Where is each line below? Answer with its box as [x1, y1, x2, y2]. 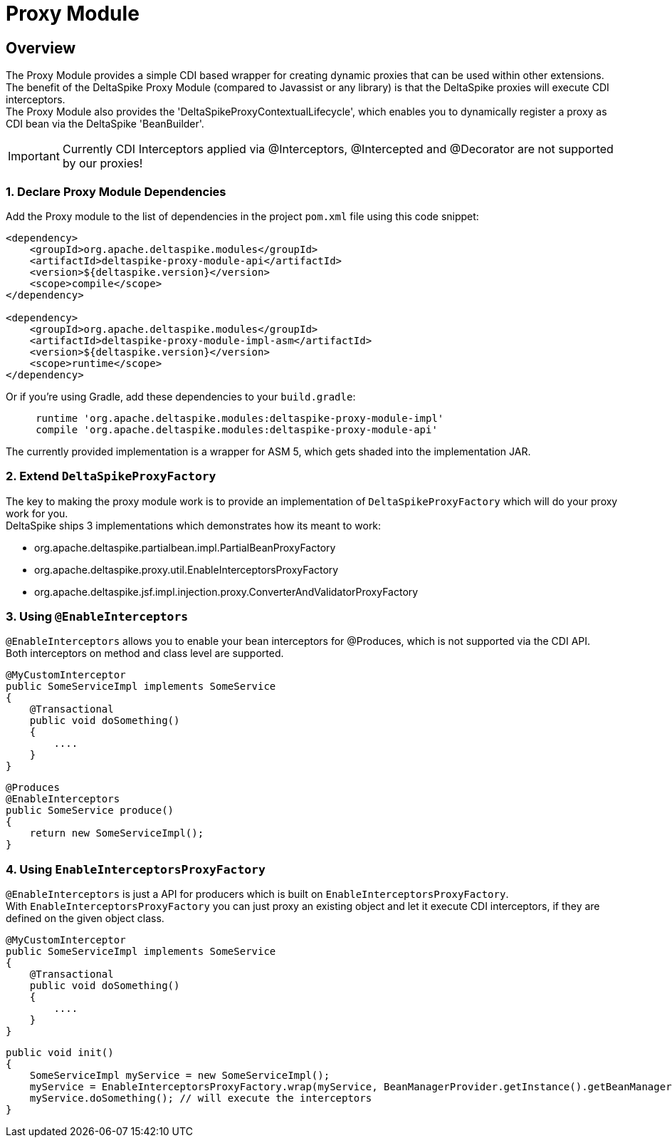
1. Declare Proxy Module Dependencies [6, 184, 226, 199]
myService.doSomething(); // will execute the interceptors [29, 1092, 372, 1105]
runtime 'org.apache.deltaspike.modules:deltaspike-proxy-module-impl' [36, 412, 444, 424]
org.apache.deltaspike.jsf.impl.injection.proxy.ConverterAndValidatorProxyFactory [34, 585, 419, 598]
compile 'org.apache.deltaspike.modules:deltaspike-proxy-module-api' [36, 423, 438, 435]
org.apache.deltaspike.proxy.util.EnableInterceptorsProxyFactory [34, 563, 339, 576]
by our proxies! [62, 156, 143, 171]
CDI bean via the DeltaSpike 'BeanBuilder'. [6, 118, 204, 130]
